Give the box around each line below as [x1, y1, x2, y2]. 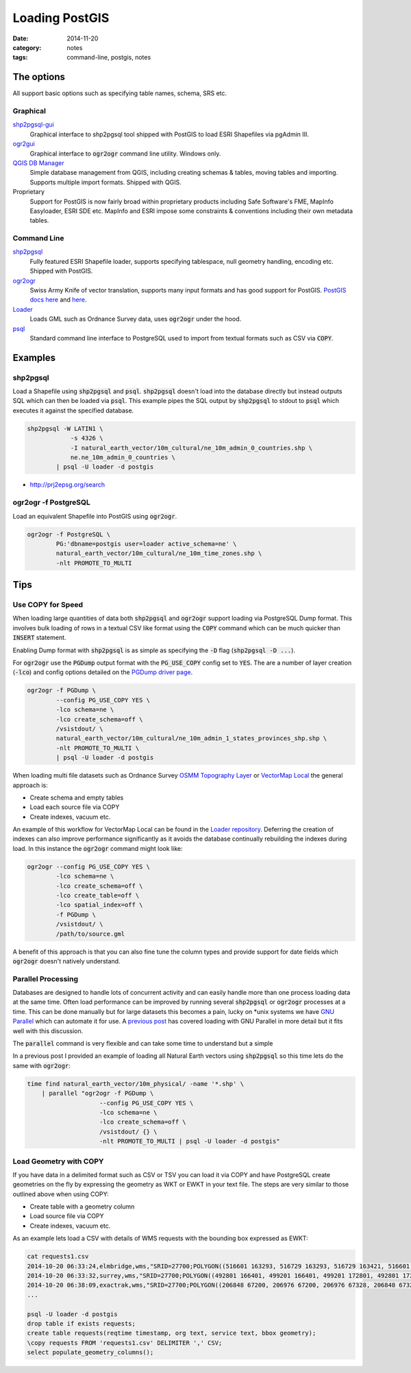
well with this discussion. [12, 1026, 84, 1035]
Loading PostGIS [12, 10, 110, 25]
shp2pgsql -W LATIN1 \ [27, 425, 103, 432]
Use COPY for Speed [12, 600, 84, 610]
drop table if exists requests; [27, 1320, 136, 1327]
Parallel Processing [12, 974, 79, 983]
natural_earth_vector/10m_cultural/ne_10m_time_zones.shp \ [55, 549, 262, 558]
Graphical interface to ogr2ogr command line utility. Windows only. [29, 149, 221, 158]
